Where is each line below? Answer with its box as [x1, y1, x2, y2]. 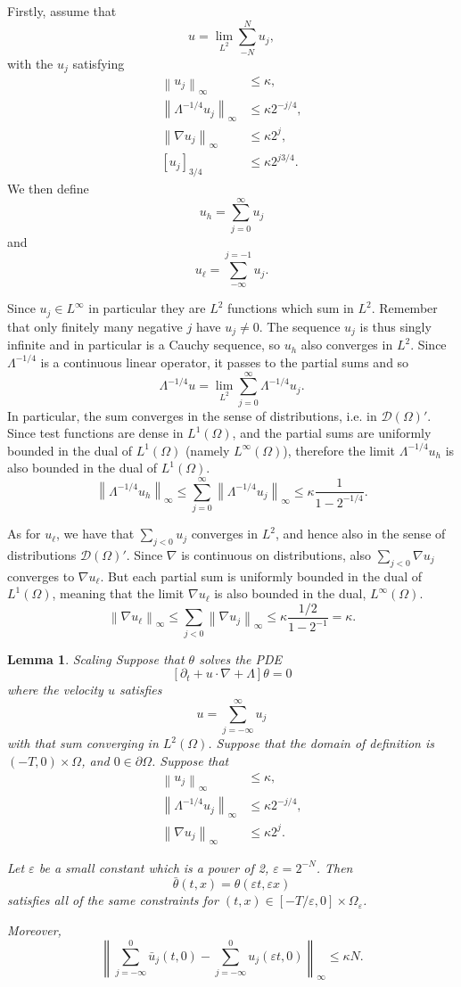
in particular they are [88, 299, 206, 317]
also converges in [300, 335, 393, 354]
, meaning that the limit [52, 584, 185, 603]
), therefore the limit [283, 440, 396, 459]
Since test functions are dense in [7, 424, 184, 442]
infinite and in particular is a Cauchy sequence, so [7, 335, 280, 354]
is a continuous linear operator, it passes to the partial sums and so [40, 352, 409, 371]
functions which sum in [227, 299, 354, 317]
